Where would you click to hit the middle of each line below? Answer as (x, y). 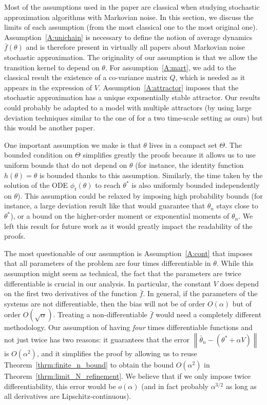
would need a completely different (209, 314)
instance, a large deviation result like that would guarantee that (105, 206)
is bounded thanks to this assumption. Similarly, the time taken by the (151, 175)
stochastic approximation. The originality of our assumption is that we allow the (131, 57)
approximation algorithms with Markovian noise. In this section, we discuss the (129, 17)
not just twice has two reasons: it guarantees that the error (97, 340)
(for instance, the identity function (189, 165)
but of (242, 303)
